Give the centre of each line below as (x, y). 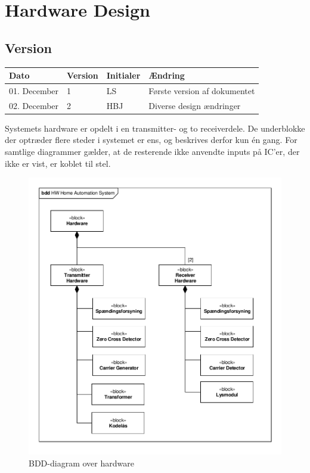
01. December (34, 90)
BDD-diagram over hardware (81, 463)
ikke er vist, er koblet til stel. (58, 163)
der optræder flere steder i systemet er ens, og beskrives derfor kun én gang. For (151, 140)
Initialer (123, 75)
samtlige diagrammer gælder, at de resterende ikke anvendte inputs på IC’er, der (152, 152)
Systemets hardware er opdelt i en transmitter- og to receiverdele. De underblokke (155, 128)
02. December (34, 105)
